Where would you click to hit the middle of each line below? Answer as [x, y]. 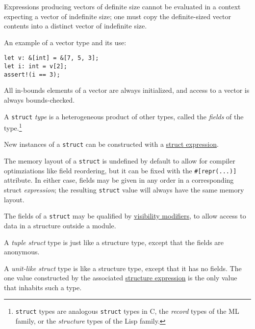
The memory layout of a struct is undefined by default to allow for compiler [120, 161]
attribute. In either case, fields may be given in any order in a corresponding [119, 180]
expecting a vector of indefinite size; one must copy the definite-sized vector [118, 16]
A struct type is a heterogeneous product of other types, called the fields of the [124, 116]
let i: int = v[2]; [36, 67]
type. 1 [13, 127]
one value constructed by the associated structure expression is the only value [121, 278]
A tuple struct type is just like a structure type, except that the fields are [114, 242]
